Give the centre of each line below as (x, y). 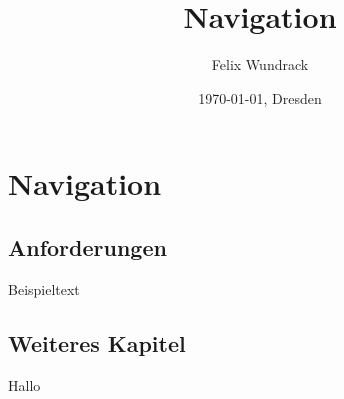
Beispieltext (44, 288)
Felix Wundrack (260, 64)
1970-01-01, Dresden (260, 97)
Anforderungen (87, 246)
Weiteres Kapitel (97, 342)
